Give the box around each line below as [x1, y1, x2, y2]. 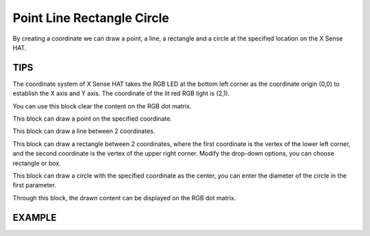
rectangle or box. [12, 158, 61, 167]
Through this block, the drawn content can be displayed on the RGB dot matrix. [12, 193, 236, 202]
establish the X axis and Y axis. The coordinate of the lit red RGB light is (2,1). [12, 89, 230, 97]
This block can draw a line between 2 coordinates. [12, 127, 156, 135]
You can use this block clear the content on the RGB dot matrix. [12, 102, 192, 110]
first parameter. [12, 181, 56, 189]
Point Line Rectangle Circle [12, 10, 169, 25]
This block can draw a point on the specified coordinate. [12, 115, 173, 123]
